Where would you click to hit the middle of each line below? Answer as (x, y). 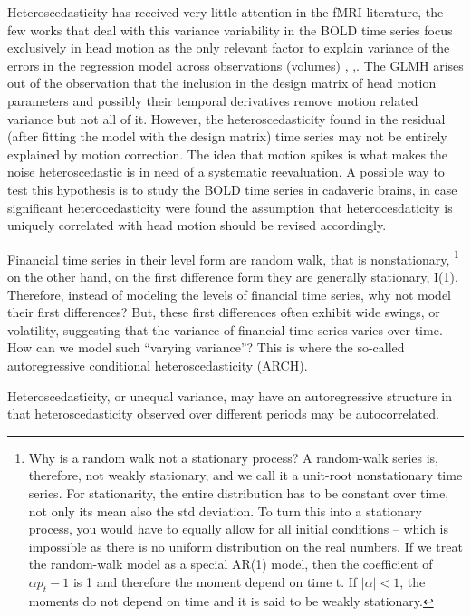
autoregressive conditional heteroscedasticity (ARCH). (158, 365)
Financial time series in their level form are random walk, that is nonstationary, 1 (233, 257)
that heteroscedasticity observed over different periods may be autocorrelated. (223, 414)
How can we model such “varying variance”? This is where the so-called (206, 347)
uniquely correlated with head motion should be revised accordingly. (197, 225)
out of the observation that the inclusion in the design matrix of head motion (222, 83)
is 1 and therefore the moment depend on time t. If (215, 581)
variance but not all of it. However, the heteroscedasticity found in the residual (226, 118)
